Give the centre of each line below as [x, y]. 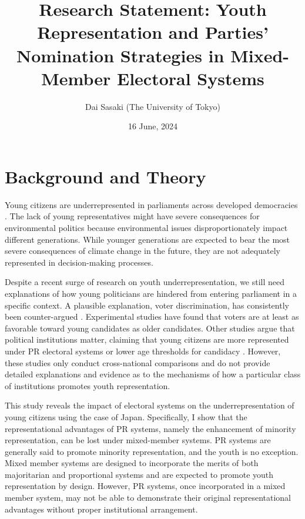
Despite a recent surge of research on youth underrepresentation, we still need [145, 282]
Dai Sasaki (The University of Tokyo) [153, 106]
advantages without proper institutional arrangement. [101, 509]
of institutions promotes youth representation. [88, 385]
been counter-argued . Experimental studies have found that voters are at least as [152, 317]
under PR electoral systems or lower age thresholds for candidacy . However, [143, 351]
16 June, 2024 [153, 126]
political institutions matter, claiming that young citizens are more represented [147, 339]
